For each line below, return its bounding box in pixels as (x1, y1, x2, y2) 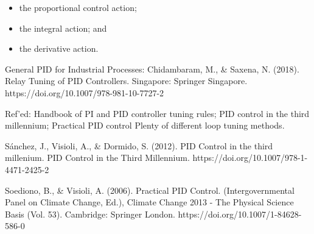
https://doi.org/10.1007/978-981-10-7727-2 (5, 86, 164, 99)
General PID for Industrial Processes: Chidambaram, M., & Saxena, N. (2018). (5, 62, 299, 75)
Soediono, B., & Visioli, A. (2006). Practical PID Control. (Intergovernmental (5, 183, 295, 196)
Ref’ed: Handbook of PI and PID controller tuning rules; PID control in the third (5, 107, 310, 119)
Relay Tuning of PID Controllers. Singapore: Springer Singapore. (5, 74, 248, 87)
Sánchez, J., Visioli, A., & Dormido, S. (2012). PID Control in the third (5, 139, 273, 152)
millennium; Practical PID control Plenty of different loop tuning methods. (5, 119, 285, 132)
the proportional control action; (19, 1, 137, 13)
